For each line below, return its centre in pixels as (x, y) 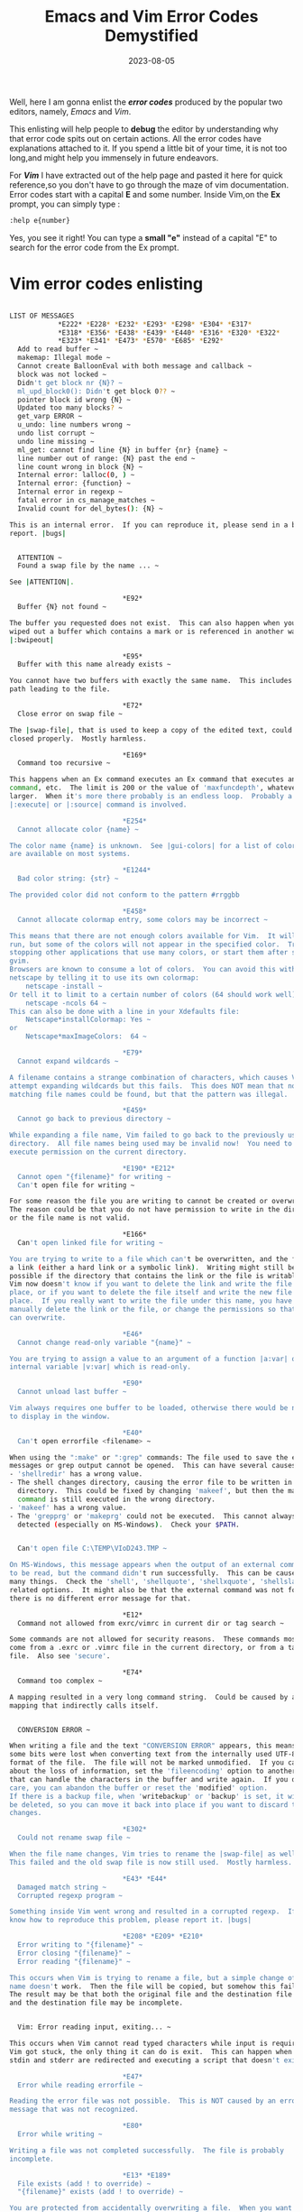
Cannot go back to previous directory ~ (94, 1119)
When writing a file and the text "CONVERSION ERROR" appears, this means (153, 1746)
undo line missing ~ (56, 441)
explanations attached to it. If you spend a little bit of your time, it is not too (148, 148)
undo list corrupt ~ (56, 433)
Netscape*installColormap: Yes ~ (88, 1020)
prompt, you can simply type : (65, 204)
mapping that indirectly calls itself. (84, 1705)
